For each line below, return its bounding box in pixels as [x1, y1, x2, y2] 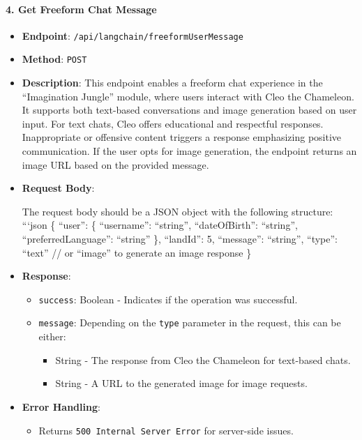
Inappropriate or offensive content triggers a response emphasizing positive [22, 130, 342, 144]
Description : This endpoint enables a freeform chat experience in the [22, 75, 323, 90]
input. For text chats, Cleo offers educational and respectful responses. [22, 116, 324, 130]
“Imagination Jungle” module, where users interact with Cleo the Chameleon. [22, 89, 354, 103]
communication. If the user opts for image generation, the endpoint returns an [22, 144, 357, 158]
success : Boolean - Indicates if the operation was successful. [38, 291, 298, 306]
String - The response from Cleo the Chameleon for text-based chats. [55, 352, 351, 367]
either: [38, 329, 66, 344]
